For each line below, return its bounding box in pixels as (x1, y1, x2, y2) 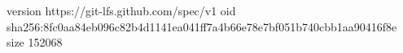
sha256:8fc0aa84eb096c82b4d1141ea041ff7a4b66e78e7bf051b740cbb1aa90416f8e (7, 18, 397, 35)
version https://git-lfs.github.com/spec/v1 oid (7, 2, 236, 18)
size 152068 (7, 34, 63, 51)
